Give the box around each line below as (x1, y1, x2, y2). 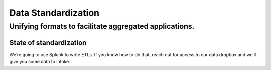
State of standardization (9, 38, 87, 47)
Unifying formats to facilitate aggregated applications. (9, 22, 195, 31)
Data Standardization (9, 7, 100, 18)
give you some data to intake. (9, 59, 70, 65)
